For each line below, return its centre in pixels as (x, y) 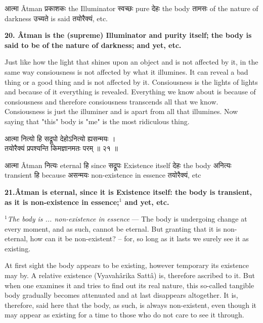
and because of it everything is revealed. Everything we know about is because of (130, 92)
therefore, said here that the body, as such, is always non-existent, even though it (130, 305)
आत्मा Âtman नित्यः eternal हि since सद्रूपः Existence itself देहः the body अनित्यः (118, 165)
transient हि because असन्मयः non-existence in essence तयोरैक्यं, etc (103, 175)
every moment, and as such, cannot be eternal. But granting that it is (113, 228)
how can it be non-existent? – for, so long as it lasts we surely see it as (139, 238)
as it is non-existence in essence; (62, 202)
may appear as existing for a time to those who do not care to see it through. (124, 315)
